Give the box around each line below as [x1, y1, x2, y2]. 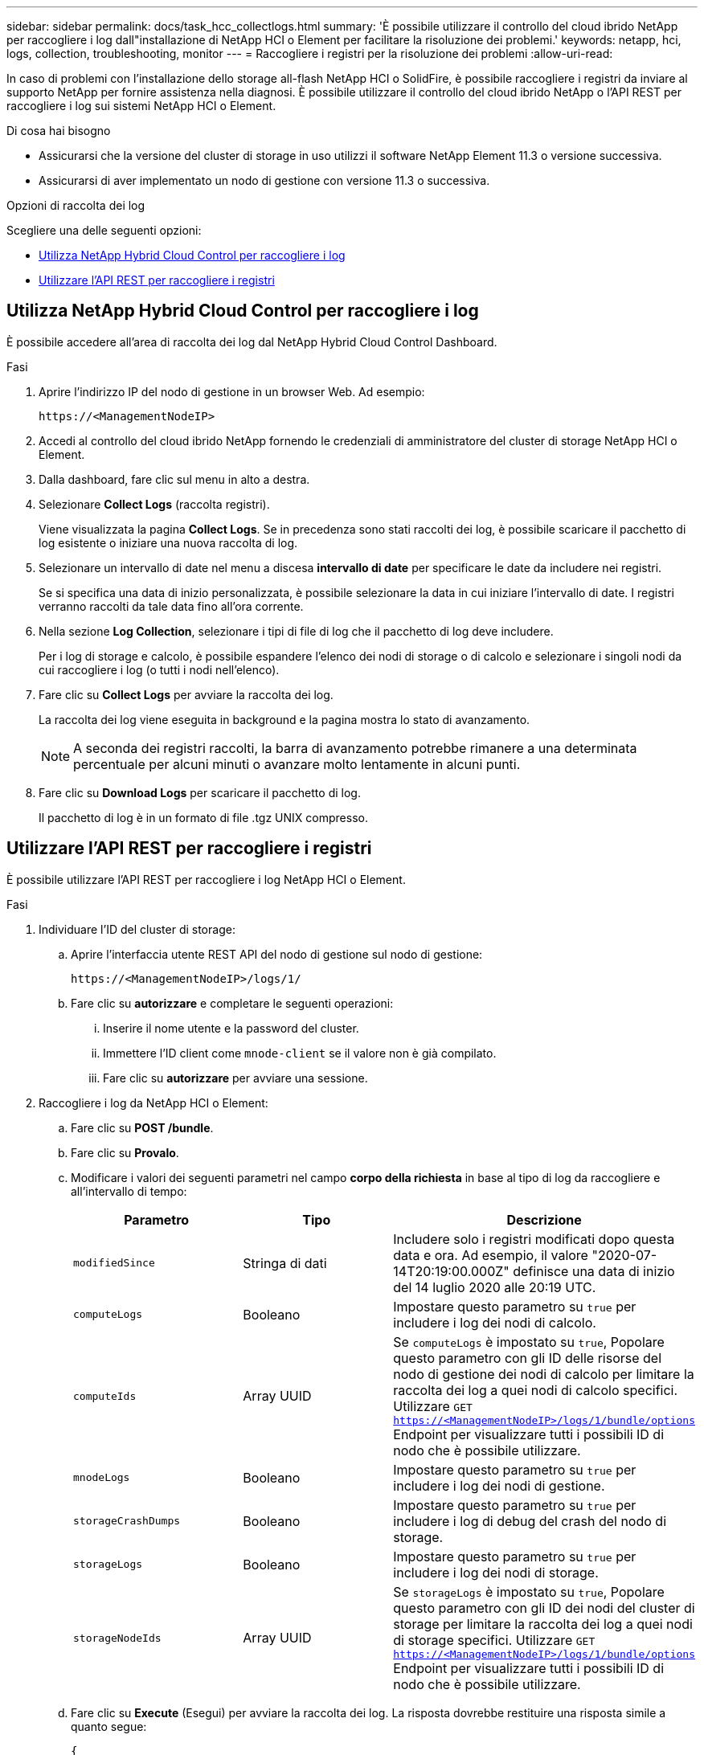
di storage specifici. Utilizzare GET [393, 1631, 596, 1648]
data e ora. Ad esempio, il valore [393, 1246, 588, 1263]
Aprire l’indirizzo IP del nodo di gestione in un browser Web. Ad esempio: [39, 384, 425, 399]
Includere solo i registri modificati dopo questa [393, 1230, 675, 1247]
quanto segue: [71, 1719, 147, 1733]
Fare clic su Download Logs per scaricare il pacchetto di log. [39, 785, 361, 800]
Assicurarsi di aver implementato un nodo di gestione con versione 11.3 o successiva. [39, 174, 490, 187]
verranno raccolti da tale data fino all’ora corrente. [39, 599, 304, 613]
